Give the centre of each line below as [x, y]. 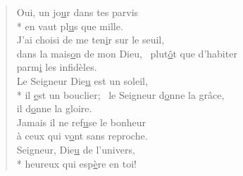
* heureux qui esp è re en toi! [76, 163]
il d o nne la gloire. [54, 108]
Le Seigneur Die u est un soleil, [82, 80]
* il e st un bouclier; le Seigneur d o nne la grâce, [120, 94]
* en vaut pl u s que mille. [70, 26]
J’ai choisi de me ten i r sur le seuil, [91, 40]
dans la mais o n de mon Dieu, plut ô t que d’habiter [127, 53]
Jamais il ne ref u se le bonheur [81, 122]
